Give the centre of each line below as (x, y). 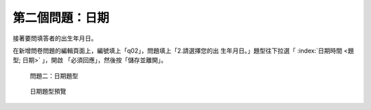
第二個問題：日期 (61, 18)
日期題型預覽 (48, 92)
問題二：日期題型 (54, 76)
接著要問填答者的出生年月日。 (55, 38)
